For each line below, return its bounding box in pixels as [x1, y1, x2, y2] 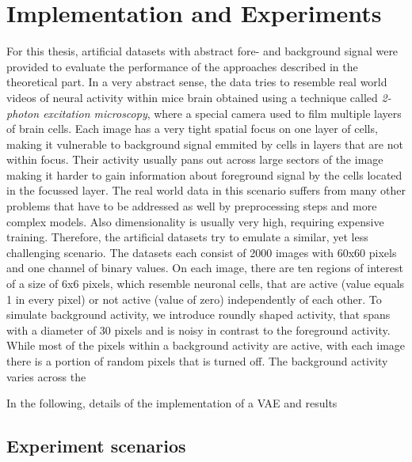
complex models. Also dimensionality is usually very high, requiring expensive [6, 213, 384, 229]
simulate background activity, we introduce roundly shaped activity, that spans [6, 306, 391, 323]
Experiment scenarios [6, 434, 186, 458]
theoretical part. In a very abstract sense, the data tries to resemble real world [6, 74, 387, 90]
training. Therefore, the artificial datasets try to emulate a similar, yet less [6, 229, 368, 245]
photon [6, 104, 40, 121]
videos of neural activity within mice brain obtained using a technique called [6, 89, 378, 105]
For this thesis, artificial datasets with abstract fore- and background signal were [6, 43, 399, 59]
